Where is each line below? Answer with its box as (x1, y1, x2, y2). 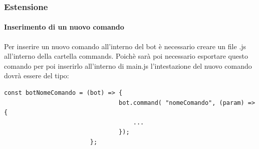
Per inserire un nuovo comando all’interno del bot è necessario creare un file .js (4, 41, 246, 51)
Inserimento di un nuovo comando (4, 22, 124, 32)
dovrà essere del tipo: (4, 70, 69, 81)
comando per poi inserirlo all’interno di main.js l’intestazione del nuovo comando (4, 60, 252, 71)
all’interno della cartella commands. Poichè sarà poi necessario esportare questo (4, 51, 248, 61)
